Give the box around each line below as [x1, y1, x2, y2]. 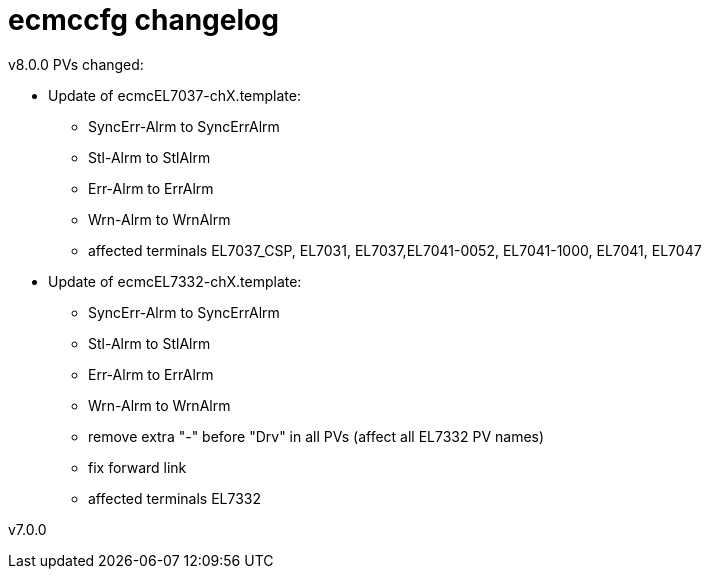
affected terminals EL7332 [88, 489, 261, 507]
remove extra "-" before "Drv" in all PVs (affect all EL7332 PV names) [88, 427, 545, 445]
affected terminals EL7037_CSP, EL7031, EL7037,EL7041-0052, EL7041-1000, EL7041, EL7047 [88, 241, 702, 259]
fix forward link [88, 458, 187, 476]
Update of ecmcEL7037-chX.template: [48, 86, 301, 104]
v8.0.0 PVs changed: [8, 55, 144, 73]
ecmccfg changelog [8, 3, 279, 37]
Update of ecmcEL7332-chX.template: [48, 272, 302, 290]
